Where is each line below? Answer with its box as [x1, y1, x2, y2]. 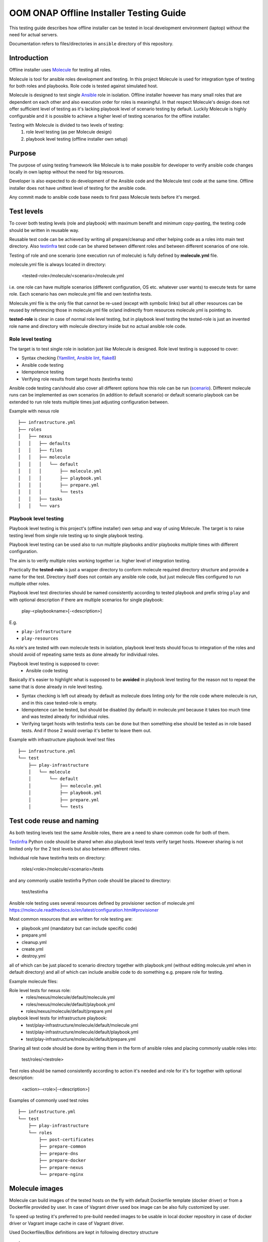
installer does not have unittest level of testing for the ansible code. [9, 185, 147, 191]
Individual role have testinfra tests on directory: [9, 855, 106, 861]
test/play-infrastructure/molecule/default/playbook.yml [26, 1029, 138, 1035]
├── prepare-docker [39, 1158, 86, 1164]
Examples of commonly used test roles [9, 1097, 89, 1103]
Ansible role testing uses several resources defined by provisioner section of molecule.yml [9, 900, 195, 906]
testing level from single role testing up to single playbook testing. [9, 532, 144, 539]
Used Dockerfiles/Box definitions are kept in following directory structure [9, 1230, 159, 1236]
